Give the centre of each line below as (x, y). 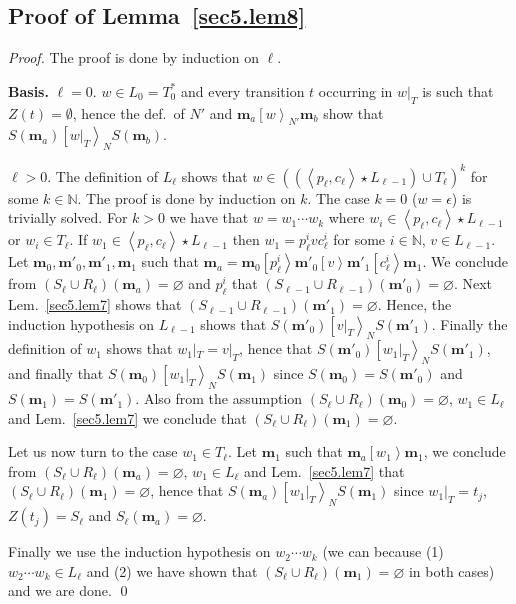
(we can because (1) (383, 551)
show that (353, 112)
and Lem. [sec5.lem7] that (324, 470)
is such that (458, 90)
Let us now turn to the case (93, 451)
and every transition (242, 90)
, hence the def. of (128, 112)
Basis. (28, 90)
